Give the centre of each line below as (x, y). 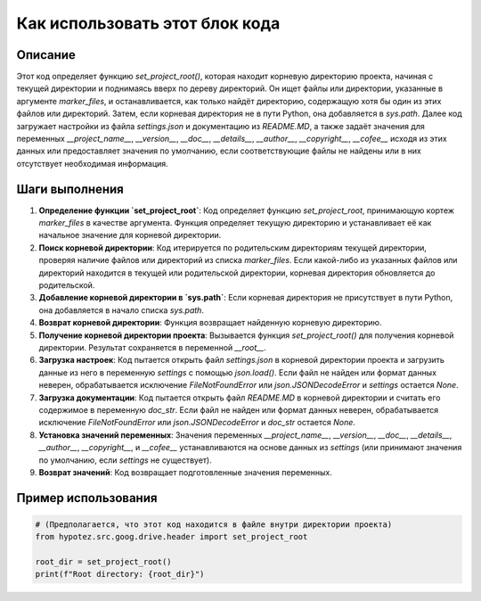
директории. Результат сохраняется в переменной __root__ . (152, 347)
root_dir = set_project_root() (104, 562)
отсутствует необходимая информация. (92, 163)
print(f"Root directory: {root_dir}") (120, 574)
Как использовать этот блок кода (148, 23)
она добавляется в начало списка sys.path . (122, 310)
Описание (46, 55)
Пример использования (87, 498)
